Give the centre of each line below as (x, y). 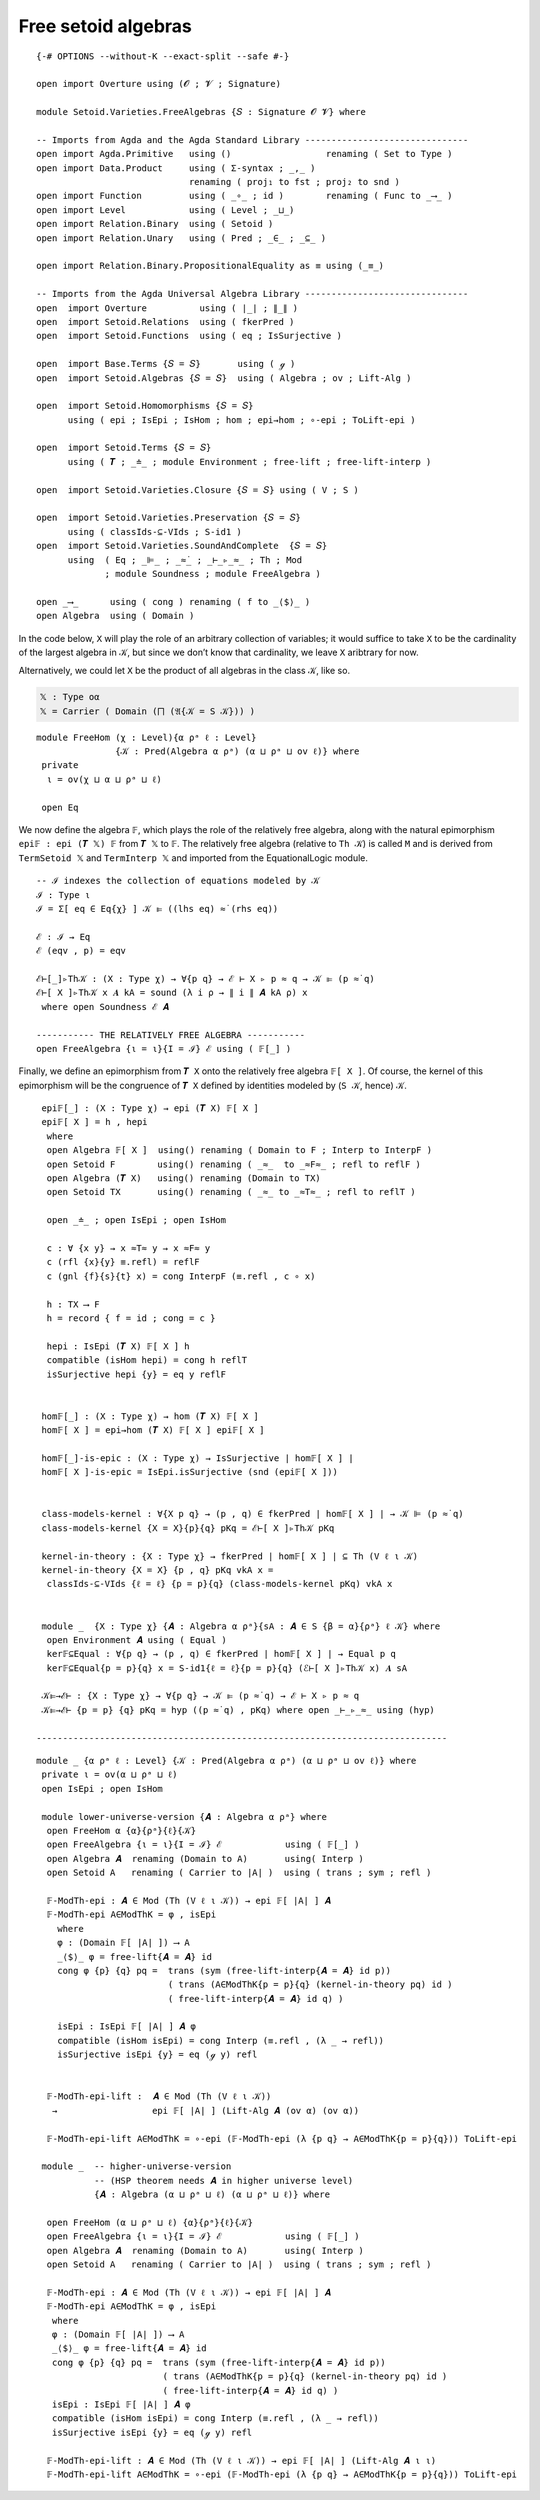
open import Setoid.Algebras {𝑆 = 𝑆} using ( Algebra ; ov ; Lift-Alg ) (224, 378)
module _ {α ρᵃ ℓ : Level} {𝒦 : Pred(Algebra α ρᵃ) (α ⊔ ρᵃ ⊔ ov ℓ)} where (226, 1761)
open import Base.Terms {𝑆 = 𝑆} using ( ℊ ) (166, 364)
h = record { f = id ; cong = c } (131, 1318)
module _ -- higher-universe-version (136, 2166)
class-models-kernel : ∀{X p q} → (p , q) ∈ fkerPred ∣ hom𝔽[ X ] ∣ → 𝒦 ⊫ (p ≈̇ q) (252, 1514)
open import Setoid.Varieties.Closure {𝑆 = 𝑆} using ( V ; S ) (197, 489)
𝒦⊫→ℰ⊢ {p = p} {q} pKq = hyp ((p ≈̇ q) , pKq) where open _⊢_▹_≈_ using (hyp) (238, 1709)
